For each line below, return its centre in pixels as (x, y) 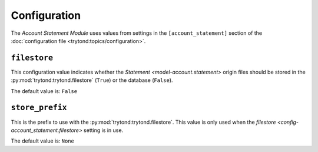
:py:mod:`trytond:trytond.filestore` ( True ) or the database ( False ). (92, 80)
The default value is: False (44, 91)
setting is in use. (103, 130)
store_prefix (39, 108)
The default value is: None (43, 141)
